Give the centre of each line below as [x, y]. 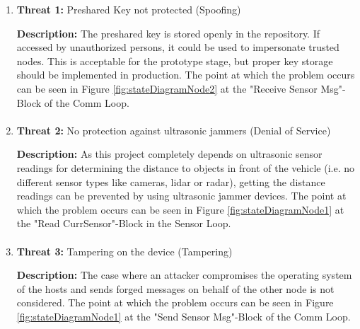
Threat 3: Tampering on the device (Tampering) [124, 251]
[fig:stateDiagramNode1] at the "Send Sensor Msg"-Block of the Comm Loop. [184, 316]
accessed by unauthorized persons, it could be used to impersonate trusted [178, 47]
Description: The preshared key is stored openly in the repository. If [168, 33]
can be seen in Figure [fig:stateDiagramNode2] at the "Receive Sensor [167, 88]
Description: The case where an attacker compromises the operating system [184, 275]
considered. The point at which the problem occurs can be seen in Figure [175, 302]
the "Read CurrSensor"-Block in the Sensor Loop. [124, 223]
